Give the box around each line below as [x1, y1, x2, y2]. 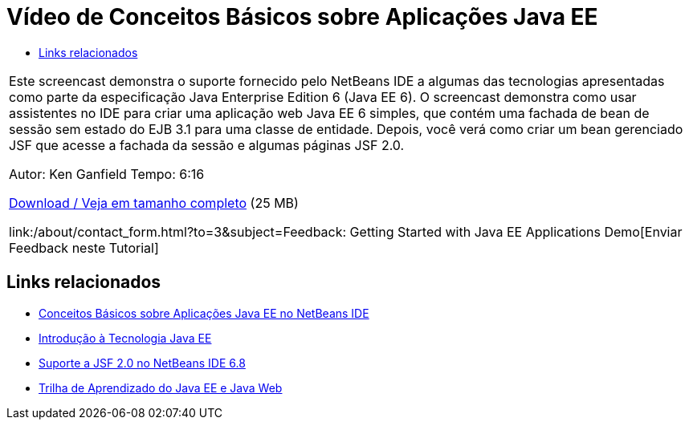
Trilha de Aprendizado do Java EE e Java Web [39, 380, 283, 395]
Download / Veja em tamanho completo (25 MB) [9, 194, 299, 211]
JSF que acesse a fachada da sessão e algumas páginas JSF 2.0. [9, 136, 405, 153]
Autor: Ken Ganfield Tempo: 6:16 [9, 165, 205, 182]
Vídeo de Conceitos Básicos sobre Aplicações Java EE [6, 3, 598, 30]
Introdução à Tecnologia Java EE [39, 331, 212, 345]
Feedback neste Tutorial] [9, 239, 159, 256]
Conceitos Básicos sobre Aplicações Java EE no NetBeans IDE [39, 306, 369, 320]
